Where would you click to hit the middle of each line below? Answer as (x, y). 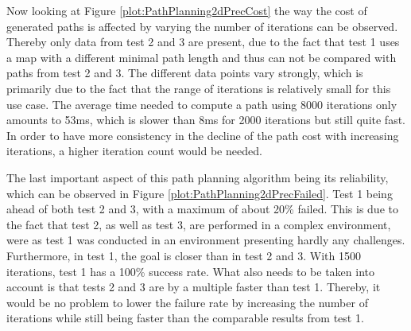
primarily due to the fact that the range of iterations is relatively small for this (199, 88)
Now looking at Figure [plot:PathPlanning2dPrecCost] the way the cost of (187, 10)
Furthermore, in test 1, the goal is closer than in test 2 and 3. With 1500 (184, 255)
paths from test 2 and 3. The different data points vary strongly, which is (185, 73)
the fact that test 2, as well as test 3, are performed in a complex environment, (199, 224)
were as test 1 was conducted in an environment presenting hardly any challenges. (206, 240)
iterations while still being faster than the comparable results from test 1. (185, 318)
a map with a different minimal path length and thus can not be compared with (202, 57)
